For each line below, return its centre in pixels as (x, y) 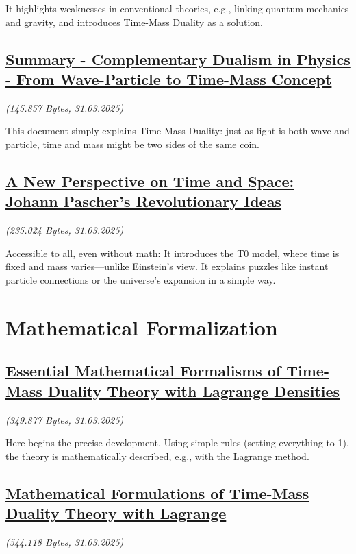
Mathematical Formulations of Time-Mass (157, 493)
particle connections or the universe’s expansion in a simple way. (141, 279)
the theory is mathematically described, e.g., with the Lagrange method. (157, 456)
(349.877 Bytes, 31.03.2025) (65, 419)
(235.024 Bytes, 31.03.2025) (65, 230)
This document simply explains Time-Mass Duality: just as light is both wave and (178, 131)
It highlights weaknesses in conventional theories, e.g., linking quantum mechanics (177, 8)
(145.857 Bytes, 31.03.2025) (65, 107)
